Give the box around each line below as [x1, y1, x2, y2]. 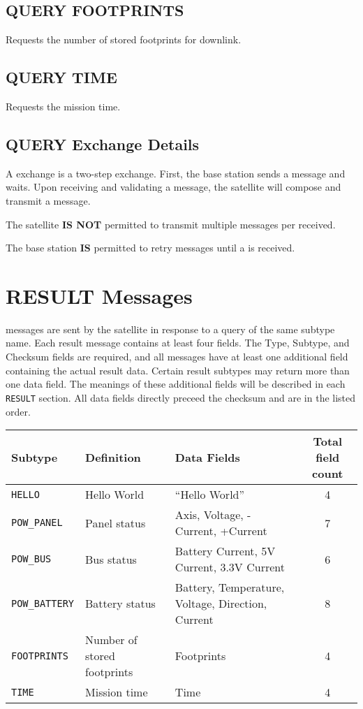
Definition [85, 449, 141, 466]
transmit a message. [6, 193, 91, 207]
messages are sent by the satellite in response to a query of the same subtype [6, 321, 335, 336]
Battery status [85, 595, 156, 612]
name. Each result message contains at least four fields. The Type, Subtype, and [6, 335, 350, 350]
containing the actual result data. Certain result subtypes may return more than [6, 363, 350, 377]
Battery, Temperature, [175, 579, 285, 596]
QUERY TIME [6, 66, 117, 88]
